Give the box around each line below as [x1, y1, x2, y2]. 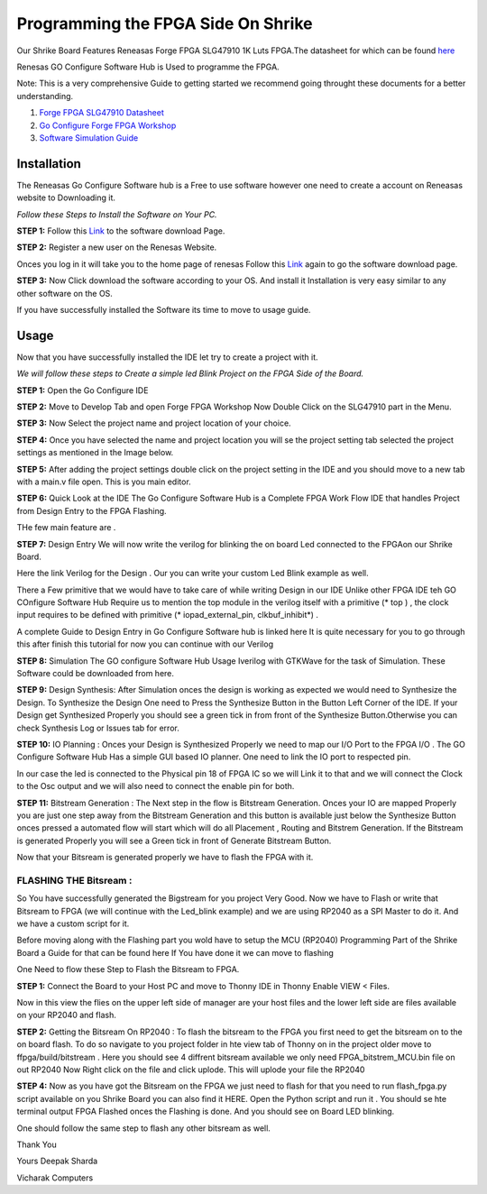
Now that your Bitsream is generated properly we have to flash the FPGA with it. [16, 852, 314, 863]
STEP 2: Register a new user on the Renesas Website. [16, 242, 217, 253]
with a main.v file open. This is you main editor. [16, 476, 191, 487]
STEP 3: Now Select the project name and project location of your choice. [16, 418, 292, 428]
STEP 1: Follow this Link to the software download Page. [16, 225, 225, 236]
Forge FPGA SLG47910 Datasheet [39, 107, 164, 118]
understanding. [16, 90, 74, 101]
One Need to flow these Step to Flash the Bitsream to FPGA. [16, 964, 240, 975]
